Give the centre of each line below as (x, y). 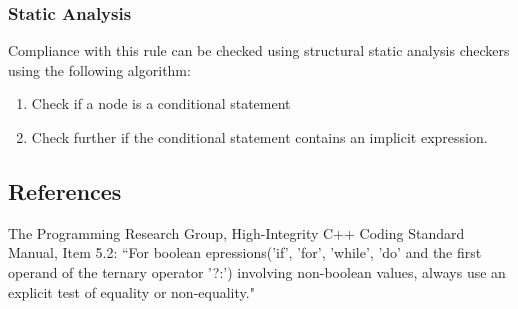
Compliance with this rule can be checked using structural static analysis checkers (259, 50)
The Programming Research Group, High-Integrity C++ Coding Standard (236, 232)
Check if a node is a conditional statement (161, 103)
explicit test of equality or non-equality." (131, 291)
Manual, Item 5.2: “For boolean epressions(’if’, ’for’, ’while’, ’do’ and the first (245, 252)
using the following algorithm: (99, 69)
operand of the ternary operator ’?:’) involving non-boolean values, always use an (257, 271)
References (65, 190)
